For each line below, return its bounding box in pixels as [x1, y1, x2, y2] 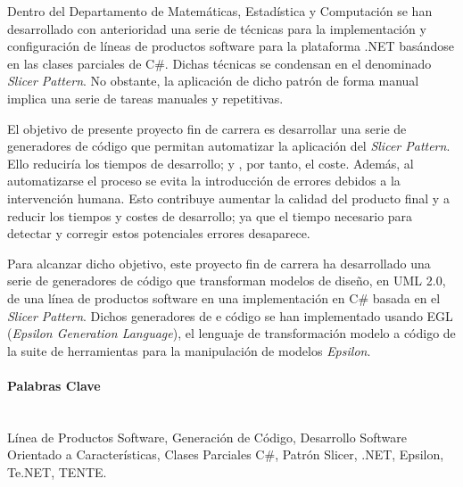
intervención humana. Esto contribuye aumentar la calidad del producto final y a [7, 188, 450, 207]
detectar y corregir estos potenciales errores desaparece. [7, 224, 310, 243]
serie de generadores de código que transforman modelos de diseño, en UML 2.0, [7, 271, 446, 290]
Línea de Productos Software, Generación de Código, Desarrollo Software [7, 427, 407, 446]
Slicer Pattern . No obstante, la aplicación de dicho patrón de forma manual [7, 71, 419, 90]
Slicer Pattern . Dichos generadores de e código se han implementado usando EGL [7, 306, 453, 325]
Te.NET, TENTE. [7, 462, 107, 481]
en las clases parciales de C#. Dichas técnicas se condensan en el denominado [7, 54, 432, 72]
